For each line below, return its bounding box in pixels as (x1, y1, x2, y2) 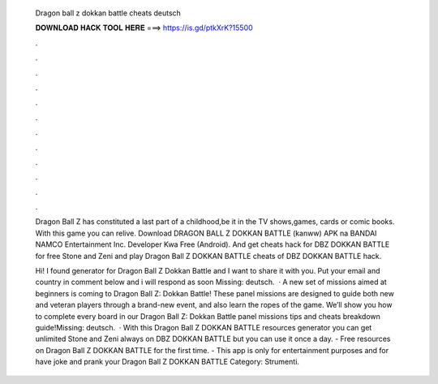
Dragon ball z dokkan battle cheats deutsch (35, 8, 182, 18)
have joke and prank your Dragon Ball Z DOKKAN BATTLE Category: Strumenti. (35, 357, 300, 367)
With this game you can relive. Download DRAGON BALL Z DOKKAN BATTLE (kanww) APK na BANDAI (35, 228, 377, 238)
